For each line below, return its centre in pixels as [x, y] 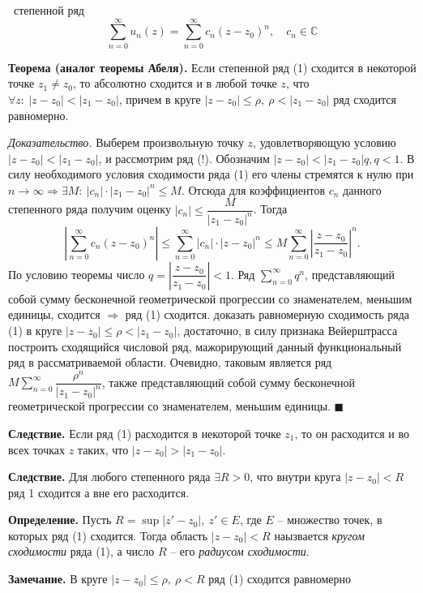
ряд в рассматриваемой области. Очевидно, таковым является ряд [170, 362]
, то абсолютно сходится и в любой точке [175, 83]
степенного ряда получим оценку [90, 209]
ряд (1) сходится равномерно [280, 579]
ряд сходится [365, 99]
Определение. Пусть [60, 520]
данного [362, 189]
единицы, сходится [54, 314]
